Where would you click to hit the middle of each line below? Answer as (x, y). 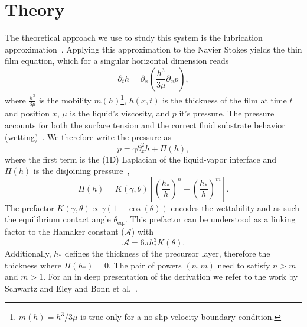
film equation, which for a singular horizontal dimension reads (117, 61)
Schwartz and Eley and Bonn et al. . (71, 288)
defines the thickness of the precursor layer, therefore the (167, 253)
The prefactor (30, 207)
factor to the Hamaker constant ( (65, 231)
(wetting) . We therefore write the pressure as (88, 136)
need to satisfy (244, 265)
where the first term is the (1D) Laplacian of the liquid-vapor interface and (141, 159)
